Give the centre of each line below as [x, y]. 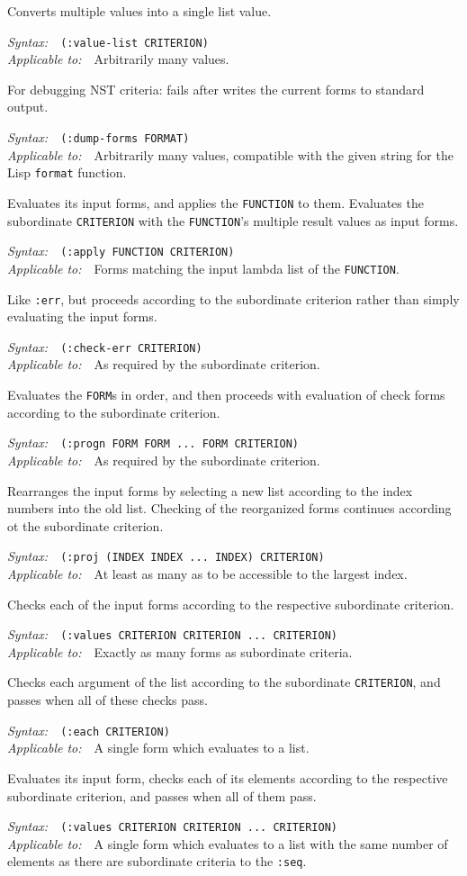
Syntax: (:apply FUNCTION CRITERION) [121, 251]
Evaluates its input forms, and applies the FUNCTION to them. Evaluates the [216, 202]
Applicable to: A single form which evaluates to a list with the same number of [228, 843]
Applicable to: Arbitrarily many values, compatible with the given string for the [230, 154]
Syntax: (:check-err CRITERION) [105, 346]
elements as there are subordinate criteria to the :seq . [157, 861]
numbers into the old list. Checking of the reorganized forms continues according [229, 508]
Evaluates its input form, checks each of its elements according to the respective [228, 777]
